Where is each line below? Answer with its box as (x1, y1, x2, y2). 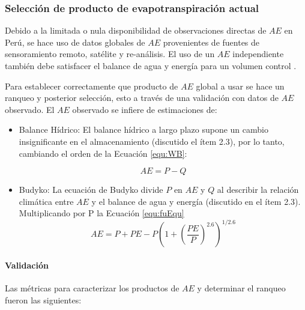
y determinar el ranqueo (197, 282, 286, 294)
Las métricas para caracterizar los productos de (5, 282, 180, 294)
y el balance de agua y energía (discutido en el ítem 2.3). (91, 195, 301, 207)
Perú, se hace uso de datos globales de (5, 35, 145, 48)
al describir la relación (217, 183, 299, 196)
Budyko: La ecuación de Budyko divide (19, 183, 163, 196)
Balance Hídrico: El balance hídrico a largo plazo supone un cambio (19, 123, 268, 136)
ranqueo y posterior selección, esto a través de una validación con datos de (5, 91, 279, 104)
